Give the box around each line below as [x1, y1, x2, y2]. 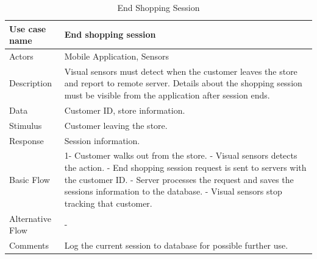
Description [9, 77, 52, 89]
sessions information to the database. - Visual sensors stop [64, 185, 282, 198]
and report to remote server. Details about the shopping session [64, 77, 302, 89]
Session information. [64, 134, 140, 147]
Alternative [9, 212, 51, 224]
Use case [9, 22, 46, 35]
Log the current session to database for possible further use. [64, 239, 288, 252]
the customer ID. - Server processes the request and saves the [64, 173, 294, 185]
